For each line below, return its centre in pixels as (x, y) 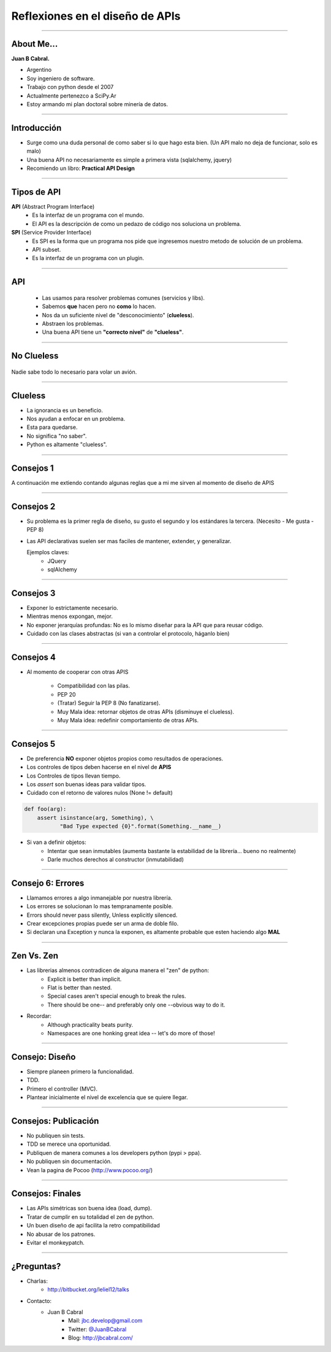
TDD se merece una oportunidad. (69, 1144)
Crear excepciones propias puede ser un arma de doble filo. (103, 923)
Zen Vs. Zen (35, 956)
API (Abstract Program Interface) (53, 207)
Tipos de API (36, 192)
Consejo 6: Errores (48, 883)
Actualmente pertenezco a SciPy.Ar (71, 96)
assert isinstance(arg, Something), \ (95, 817)
